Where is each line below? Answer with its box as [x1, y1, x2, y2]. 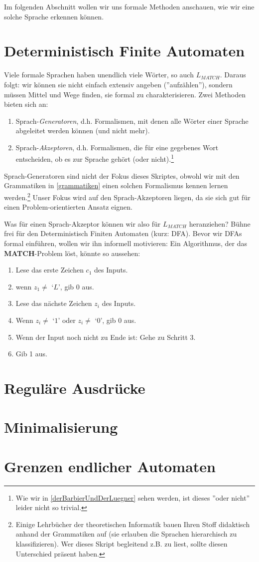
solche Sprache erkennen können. [4, 11, 104, 21]
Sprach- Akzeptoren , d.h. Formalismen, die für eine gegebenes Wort [15, 142, 219, 152]
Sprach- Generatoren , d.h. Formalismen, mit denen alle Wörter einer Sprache [15, 115, 249, 126]
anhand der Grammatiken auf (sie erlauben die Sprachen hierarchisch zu [15, 529, 237, 539]
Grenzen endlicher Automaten [4, 456, 216, 476]
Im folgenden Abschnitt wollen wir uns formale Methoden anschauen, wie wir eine [4, 1, 255, 11]
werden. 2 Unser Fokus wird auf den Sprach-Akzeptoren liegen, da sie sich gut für [4, 190, 251, 202]
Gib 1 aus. [15, 348, 47, 359]
